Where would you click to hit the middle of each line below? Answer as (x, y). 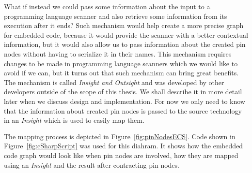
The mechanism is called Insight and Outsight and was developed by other (114, 82)
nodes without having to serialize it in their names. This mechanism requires (118, 53)
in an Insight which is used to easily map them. (74, 120)
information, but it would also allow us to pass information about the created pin (125, 44)
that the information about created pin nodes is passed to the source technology (123, 110)
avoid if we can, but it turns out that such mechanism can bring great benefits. (121, 73)
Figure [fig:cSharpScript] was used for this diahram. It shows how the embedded (124, 146)
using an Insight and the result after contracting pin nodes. (92, 165)
